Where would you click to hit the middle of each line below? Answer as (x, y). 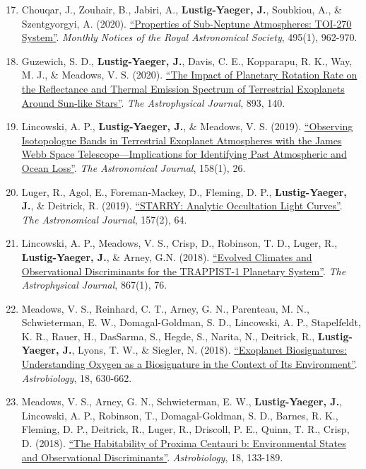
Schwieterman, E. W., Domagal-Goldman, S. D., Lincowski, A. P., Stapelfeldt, (191, 322)
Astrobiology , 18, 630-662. (77, 377)
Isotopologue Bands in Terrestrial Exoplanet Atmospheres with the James (182, 140)
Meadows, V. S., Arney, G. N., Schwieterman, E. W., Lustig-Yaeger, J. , (182, 401)
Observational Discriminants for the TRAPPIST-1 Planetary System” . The (184, 271)
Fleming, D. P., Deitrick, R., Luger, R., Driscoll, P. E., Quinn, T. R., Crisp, (185, 429)
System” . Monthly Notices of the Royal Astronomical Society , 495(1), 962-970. (189, 37)
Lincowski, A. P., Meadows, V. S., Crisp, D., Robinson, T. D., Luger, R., (179, 243)
